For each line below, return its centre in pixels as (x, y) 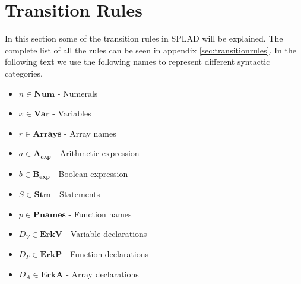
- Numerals (77, 93)
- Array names (90, 133)
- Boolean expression (91, 173)
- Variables (72, 113)
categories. (24, 73)
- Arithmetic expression (97, 153)
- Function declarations (107, 253)
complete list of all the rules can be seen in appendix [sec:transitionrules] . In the (150, 50)
